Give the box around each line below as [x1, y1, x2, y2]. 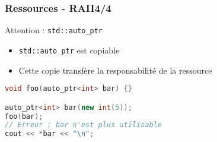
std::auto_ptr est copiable [18, 43, 120, 56]
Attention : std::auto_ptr [5, 24, 103, 36]
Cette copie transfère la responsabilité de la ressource [18, 64, 212, 76]
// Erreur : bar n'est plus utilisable [5, 121, 162, 130]
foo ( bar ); [5, 112, 43, 121]
